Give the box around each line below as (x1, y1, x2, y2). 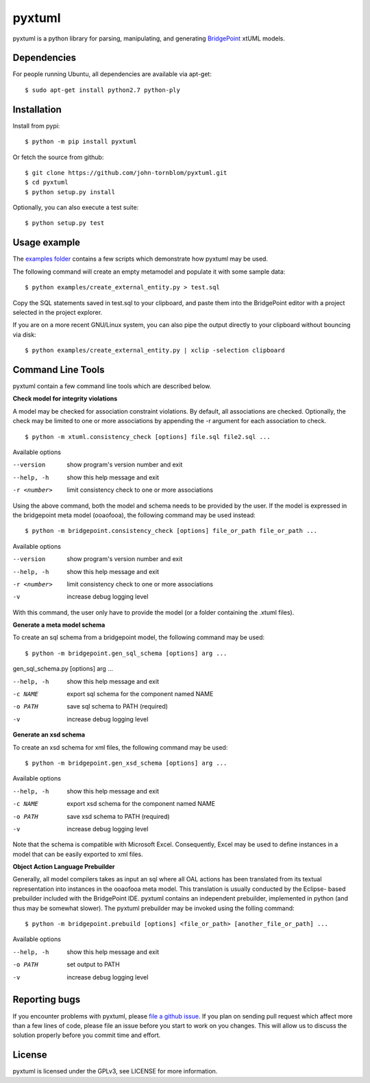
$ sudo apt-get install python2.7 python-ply (25, 86, 181, 94)
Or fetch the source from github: (12, 153, 104, 161)
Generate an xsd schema (12, 730, 86, 739)
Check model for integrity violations (12, 394, 118, 403)
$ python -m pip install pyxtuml (25, 138, 137, 145)
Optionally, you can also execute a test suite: (12, 203, 139, 212)
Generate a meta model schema (12, 621, 106, 629)
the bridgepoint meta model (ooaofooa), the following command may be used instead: (12, 511, 256, 519)
